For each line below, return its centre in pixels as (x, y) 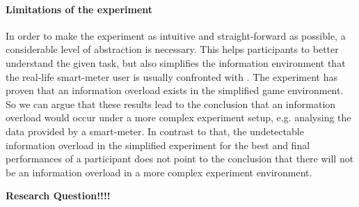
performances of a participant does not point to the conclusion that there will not (180, 159)
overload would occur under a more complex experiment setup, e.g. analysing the (178, 117)
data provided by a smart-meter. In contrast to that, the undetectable (155, 131)
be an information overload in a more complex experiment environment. (159, 172)
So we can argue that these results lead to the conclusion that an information (171, 103)
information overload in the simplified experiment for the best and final (158, 145)
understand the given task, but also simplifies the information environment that (176, 62)
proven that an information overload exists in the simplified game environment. (175, 90)
